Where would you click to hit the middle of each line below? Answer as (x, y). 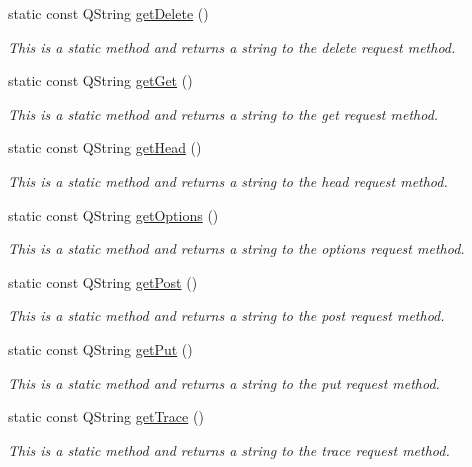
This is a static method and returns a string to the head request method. (228, 180)
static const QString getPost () (103, 281)
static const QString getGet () (100, 80)
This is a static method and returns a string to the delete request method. (232, 46)
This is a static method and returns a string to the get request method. (223, 113)
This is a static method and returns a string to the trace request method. (229, 449)
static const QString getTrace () (106, 416)
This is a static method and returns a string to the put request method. (224, 382)
